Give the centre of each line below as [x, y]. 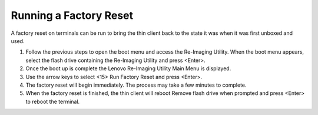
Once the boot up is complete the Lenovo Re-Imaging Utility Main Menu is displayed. [128, 68]
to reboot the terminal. [53, 101]
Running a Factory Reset [72, 15]
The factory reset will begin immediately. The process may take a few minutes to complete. [136, 85]
